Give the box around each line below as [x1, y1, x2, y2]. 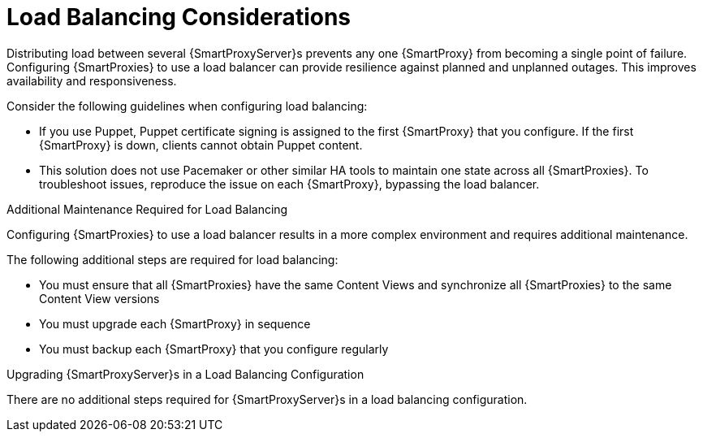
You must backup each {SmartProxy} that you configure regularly [39, 341, 389, 356]
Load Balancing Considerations [6, 3, 351, 31]
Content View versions [39, 291, 160, 306]
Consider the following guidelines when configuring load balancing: [6, 98, 368, 113]
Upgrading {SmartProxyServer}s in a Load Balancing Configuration [6, 366, 364, 381]
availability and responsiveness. [6, 73, 177, 88]
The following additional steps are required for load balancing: [6, 252, 339, 267]
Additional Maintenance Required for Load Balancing [6, 202, 288, 216]
